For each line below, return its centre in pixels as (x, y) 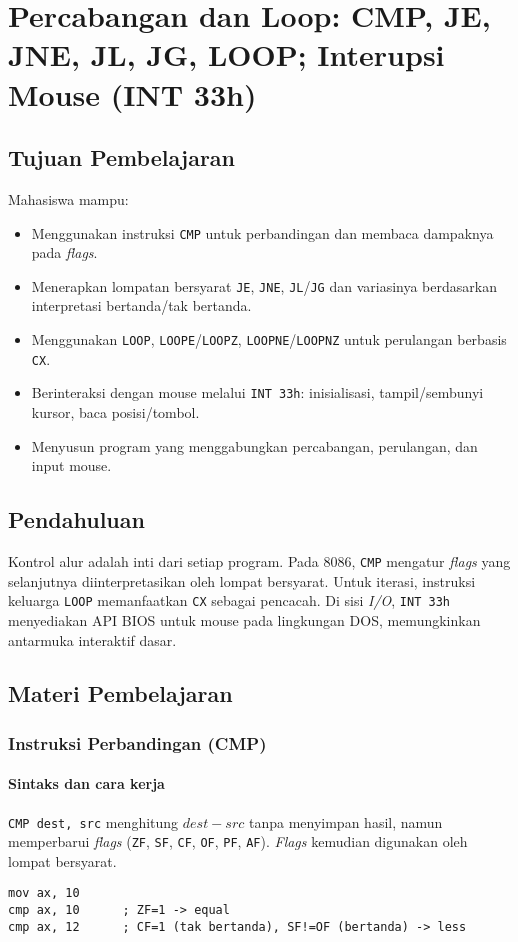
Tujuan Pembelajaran (122, 157)
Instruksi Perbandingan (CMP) (137, 742)
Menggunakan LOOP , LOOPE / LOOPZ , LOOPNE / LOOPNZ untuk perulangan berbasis (269, 339)
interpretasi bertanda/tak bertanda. (141, 305)
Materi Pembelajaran (120, 693)
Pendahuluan (76, 519)
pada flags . (64, 252)
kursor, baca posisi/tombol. (115, 412)
